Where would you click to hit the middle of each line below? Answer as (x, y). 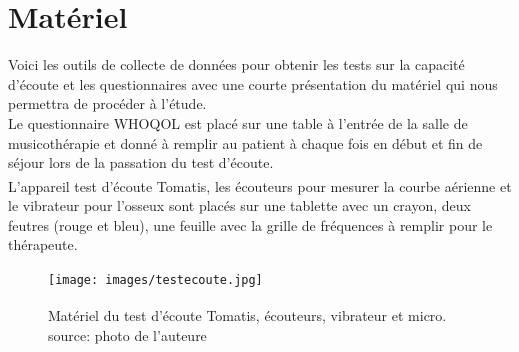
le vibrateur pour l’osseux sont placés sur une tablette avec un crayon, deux (239, 204)
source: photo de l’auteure (127, 334)
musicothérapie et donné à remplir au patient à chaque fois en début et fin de (245, 142)
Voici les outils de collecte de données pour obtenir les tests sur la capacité (236, 64)
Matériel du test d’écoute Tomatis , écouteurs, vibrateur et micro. (247, 315)
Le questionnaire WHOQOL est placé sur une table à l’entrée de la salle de (238, 122)
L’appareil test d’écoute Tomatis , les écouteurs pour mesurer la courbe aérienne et (260, 185)
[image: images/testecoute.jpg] (155, 279)
